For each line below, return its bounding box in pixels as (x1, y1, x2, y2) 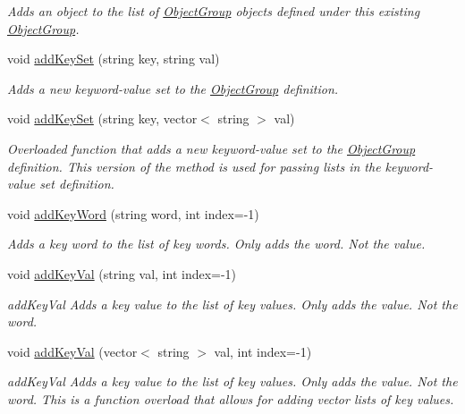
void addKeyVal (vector (7, 342, 138, 360)
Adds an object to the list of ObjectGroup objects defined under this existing (7, 2, 420, 20)
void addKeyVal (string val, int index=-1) (7, 264, 237, 283)
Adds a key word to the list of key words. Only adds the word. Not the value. (7, 234, 426, 253)
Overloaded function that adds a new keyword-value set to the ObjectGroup (7, 139, 416, 157)
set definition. (39, 174, 114, 193)
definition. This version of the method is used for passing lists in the (7, 156, 381, 175)
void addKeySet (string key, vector (7, 109, 198, 128)
